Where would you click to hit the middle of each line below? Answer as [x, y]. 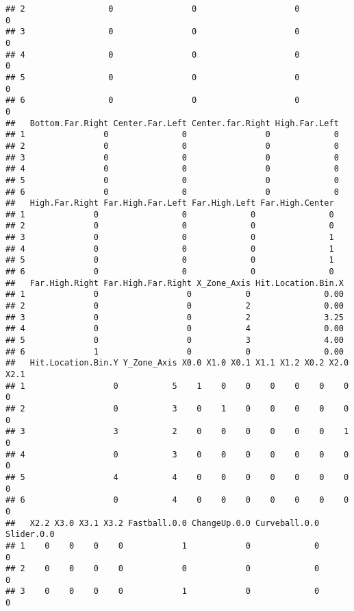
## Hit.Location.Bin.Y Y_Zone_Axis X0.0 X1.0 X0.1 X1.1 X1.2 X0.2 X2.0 [177, 363]
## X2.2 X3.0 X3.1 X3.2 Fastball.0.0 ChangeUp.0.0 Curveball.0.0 [163, 523]
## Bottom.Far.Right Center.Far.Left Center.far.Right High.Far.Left [172, 123]
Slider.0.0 [30, 535]
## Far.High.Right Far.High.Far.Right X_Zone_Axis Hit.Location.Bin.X [175, 283]
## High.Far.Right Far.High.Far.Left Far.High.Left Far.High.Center [170, 203]
